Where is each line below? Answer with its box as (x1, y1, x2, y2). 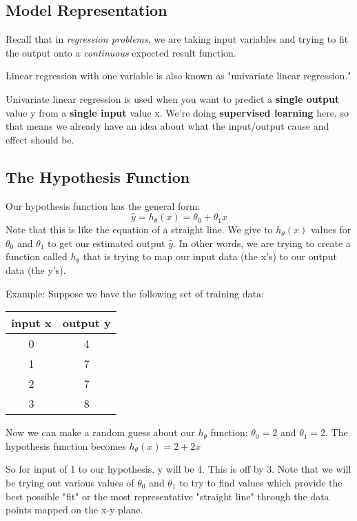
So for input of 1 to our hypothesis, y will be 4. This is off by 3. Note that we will (6, 462, 351, 476)
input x (11, 315, 52, 331)
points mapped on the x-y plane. (6, 502, 143, 517)
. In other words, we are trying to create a (173, 235, 351, 250)
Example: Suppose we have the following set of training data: (6, 286, 264, 300)
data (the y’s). (6, 262, 66, 277)
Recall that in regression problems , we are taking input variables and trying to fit (6, 32, 349, 46)
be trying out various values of (6, 475, 134, 489)
